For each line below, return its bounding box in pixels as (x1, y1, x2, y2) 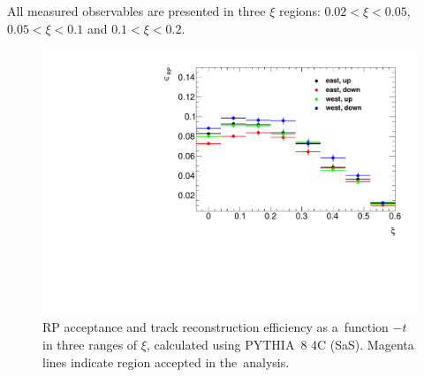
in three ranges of (42, 335, 138, 354)
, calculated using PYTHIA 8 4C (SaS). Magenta (146, 335, 414, 354)
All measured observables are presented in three (7, 2, 266, 19)
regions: (279, 2, 321, 19)
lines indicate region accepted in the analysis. (42, 352, 290, 371)
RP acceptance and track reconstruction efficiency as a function (42, 318, 389, 336)
